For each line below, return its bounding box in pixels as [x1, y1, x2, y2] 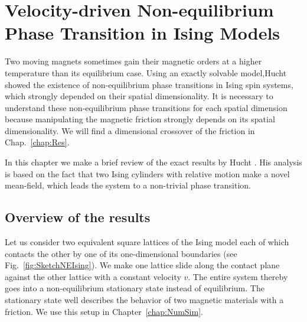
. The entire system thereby [188, 270, 288, 282]
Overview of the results [5, 208, 151, 226]
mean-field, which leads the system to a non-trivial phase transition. [5, 179, 251, 191]
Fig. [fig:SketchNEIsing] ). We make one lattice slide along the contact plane [5, 259, 280, 271]
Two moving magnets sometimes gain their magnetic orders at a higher [5, 55, 262, 67]
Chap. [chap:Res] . [5, 136, 70, 148]
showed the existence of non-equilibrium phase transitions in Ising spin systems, [5, 78, 293, 90]
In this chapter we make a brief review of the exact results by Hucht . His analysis [5, 156, 302, 168]
